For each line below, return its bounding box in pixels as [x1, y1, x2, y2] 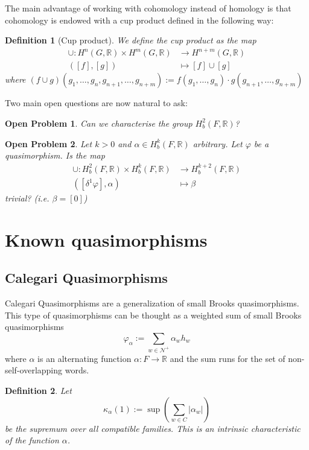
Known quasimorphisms [5, 227, 208, 252]
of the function [5, 434, 59, 446]
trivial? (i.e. [5, 192, 49, 204]
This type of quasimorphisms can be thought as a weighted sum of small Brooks [5, 308, 302, 321]
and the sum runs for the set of [170, 352, 285, 364]
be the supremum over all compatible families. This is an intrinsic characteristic [5, 422, 301, 434]
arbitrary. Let [193, 137, 243, 150]
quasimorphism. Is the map [5, 149, 105, 162]
